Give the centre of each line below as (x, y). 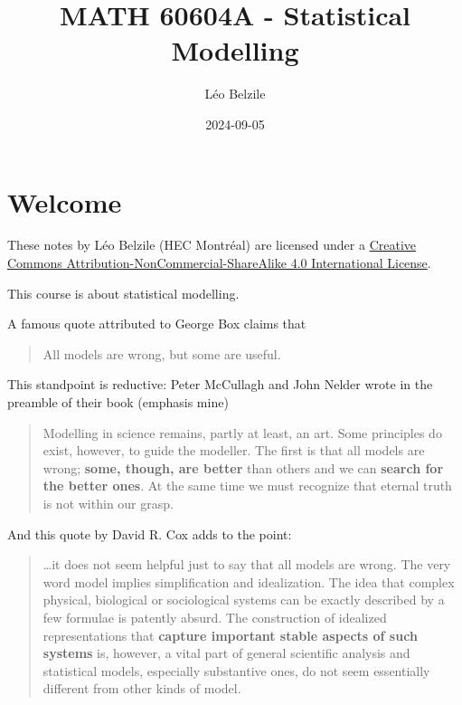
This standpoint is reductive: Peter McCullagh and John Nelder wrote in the (220, 384)
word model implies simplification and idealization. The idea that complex (249, 581)
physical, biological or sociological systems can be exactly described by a (244, 600)
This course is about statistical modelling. (123, 293)
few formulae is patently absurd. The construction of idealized (215, 617)
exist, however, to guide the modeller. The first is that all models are (234, 450)
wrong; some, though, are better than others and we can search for (243, 467)
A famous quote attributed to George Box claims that (157, 324)
